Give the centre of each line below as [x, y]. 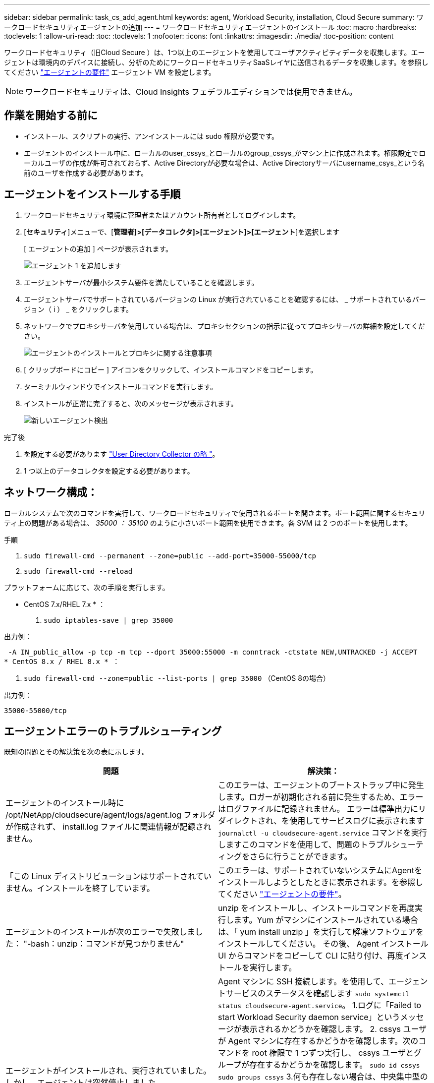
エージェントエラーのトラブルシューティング [113, 731]
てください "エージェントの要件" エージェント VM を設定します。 [110, 72]
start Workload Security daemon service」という [309, 1017]
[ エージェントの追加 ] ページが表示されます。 [98, 248]
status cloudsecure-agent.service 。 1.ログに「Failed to [320, 1005]
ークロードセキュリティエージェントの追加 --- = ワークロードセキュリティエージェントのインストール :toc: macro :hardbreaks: [210, 27]
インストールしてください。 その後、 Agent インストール [323, 944]
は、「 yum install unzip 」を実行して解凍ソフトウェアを [321, 932]
